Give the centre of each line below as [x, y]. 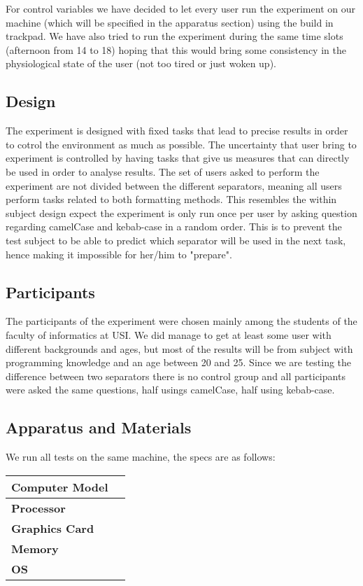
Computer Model [60, 487]
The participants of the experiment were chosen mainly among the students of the [181, 321]
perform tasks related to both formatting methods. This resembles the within [171, 199]
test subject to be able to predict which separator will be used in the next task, [176, 240]
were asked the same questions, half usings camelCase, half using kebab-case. [170, 390]
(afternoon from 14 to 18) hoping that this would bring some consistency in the [176, 49]
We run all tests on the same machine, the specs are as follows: [141, 457]
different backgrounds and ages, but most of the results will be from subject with [179, 348]
